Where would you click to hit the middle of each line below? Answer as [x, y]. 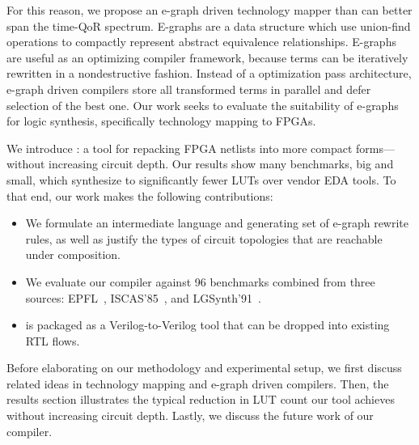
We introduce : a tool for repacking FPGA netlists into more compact [180, 148]
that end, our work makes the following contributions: [140, 195]
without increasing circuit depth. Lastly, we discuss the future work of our [190, 415]
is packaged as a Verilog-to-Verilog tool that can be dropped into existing [207, 325]
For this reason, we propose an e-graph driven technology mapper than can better [209, 10]
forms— [376, 148]
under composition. [73, 254]
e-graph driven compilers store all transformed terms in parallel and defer [189, 89]
